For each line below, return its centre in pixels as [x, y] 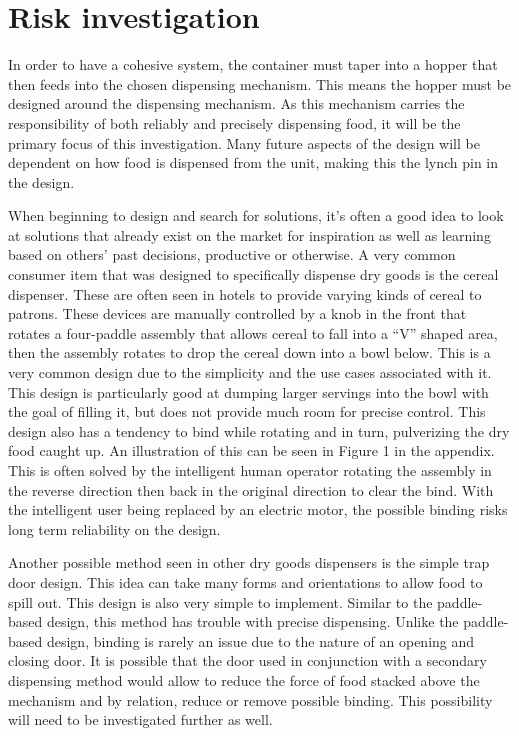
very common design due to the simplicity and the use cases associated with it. [250, 372]
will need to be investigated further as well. [140, 719]
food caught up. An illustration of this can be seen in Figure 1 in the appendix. [251, 450]
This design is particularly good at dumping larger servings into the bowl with [248, 391]
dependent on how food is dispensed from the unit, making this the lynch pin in [253, 162]
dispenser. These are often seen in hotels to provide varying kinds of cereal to [245, 293]
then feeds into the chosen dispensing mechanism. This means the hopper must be [260, 83]
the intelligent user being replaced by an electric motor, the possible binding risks [258, 509]
